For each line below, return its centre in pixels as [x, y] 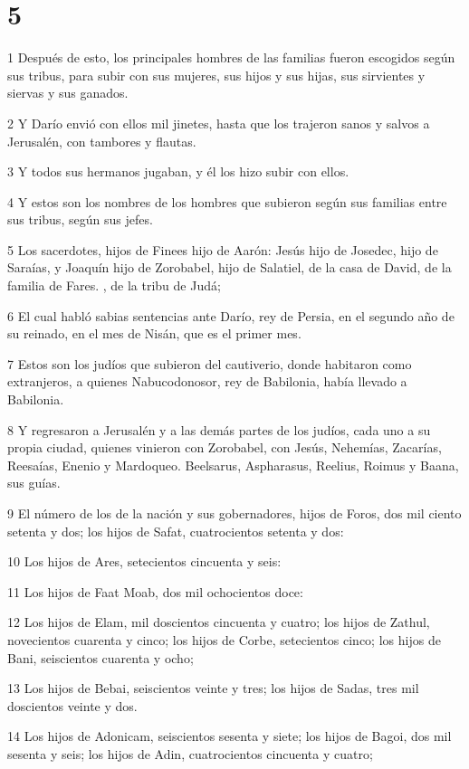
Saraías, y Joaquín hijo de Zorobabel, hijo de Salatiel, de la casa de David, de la [230, 267]
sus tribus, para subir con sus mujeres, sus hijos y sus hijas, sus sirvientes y [216, 75]
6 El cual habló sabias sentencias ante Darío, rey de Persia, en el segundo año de [231, 315]
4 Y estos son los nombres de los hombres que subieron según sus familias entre [227, 201]
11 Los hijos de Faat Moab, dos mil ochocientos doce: [155, 591]
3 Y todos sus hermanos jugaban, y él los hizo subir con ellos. [178, 171]
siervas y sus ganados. [68, 93]
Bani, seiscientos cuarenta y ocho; [100, 657]
